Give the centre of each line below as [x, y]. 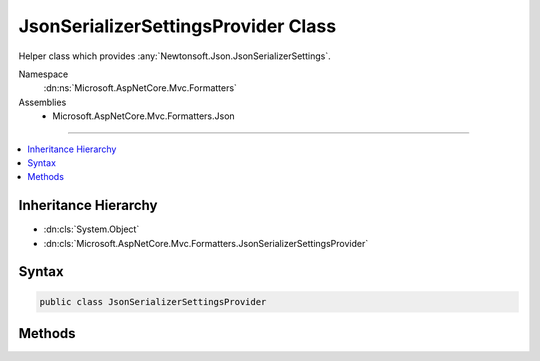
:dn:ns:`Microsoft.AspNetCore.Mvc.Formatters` [140, 88]
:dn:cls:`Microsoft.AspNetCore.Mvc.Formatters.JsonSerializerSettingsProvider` [206, 243]
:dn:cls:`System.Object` [91, 229]
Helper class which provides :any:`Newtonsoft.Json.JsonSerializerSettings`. [174, 56]
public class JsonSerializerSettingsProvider [153, 301]
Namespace [43, 74]
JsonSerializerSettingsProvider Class [177, 26]
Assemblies [42, 102]
